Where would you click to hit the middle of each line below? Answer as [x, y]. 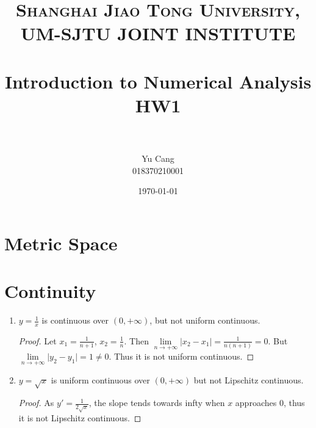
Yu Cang [158, 158]
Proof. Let [38, 340]
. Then [136, 340]
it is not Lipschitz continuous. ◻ [80, 418]
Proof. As [36, 403]
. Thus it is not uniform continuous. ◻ [181, 356]
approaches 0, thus [270, 403]
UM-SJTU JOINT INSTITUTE [158, 33]
